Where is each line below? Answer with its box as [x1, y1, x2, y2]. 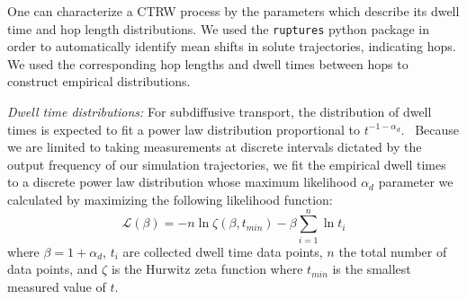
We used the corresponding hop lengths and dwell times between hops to [7, 54, 409, 73]
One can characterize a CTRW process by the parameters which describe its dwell [7, 2, 460, 20]
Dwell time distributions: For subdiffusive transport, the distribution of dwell [7, 102, 432, 121]
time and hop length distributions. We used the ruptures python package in [7, 19, 430, 38]
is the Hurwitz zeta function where [111, 259, 303, 278]
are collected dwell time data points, [122, 242, 323, 260]
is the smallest [332, 259, 411, 278]
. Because [400, 119, 460, 138]
